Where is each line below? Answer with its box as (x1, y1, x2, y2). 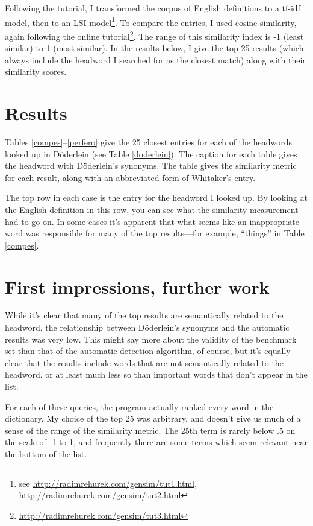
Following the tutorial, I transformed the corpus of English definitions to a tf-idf (5, 2, 300, 14)
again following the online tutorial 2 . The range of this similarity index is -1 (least (5, 28, 304, 42)
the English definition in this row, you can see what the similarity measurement (5, 203, 299, 215)
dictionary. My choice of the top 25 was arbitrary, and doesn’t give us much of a (5, 412, 301, 425)
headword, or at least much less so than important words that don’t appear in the (5, 368, 308, 381)
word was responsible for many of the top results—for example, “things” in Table (5, 227, 305, 239)
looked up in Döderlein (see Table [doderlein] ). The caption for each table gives (5, 147, 297, 160)
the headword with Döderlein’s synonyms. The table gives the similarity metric (5, 159, 297, 172)
